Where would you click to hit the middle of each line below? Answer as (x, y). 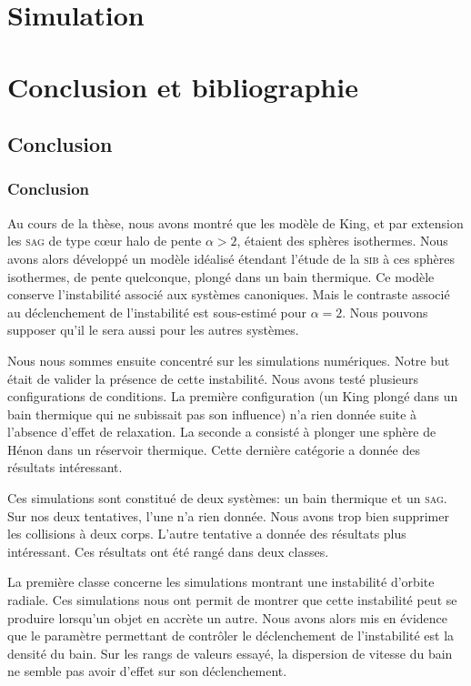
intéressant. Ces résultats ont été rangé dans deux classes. (168, 551)
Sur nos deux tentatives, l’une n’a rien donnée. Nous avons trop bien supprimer (228, 515)
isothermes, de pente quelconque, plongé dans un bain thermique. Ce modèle (221, 276)
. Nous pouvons (385, 312)
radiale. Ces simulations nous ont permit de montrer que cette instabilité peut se (232, 600)
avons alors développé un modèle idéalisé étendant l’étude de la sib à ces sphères (231, 258)
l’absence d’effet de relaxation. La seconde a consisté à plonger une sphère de (222, 432)
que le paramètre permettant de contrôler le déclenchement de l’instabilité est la (231, 636)
